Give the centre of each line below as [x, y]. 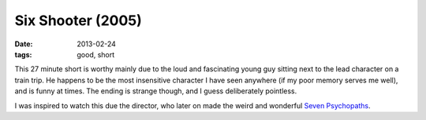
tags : [23, 54]
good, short [96, 54]
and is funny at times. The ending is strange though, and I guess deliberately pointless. [156, 91]
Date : [24, 44]
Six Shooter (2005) [78, 20]
